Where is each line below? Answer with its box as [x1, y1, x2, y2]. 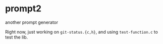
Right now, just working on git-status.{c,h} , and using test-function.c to [5, 29, 158, 35]
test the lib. [5, 34, 28, 40]
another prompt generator [5, 19, 58, 25]
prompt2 [5, 3, 42, 14]
